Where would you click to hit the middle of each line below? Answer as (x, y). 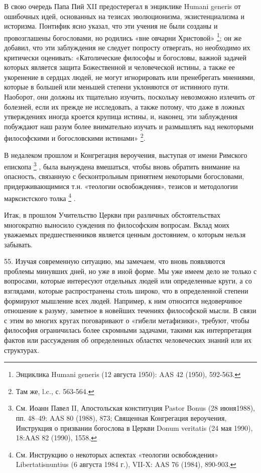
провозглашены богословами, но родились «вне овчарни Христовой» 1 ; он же (123, 37)
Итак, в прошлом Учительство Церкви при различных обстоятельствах (112, 214)
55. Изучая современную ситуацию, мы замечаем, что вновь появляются (115, 261)
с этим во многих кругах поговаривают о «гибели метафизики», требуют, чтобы (127, 320)
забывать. (18, 244)
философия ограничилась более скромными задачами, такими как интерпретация (128, 330)
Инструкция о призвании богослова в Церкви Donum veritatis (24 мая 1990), (134, 428)
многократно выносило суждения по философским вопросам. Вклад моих (117, 224)
